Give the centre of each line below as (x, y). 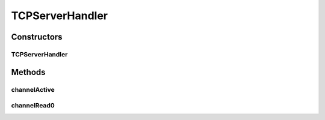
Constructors (37, 37)
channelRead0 (33, 106)
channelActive (33, 89)
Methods (28, 72)
